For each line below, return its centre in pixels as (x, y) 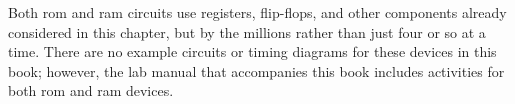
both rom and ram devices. (91, 90)
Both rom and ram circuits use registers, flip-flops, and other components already (257, 12)
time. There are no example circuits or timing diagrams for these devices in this (252, 51)
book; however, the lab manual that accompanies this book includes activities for (256, 70)
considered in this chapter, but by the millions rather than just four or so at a (247, 31)
